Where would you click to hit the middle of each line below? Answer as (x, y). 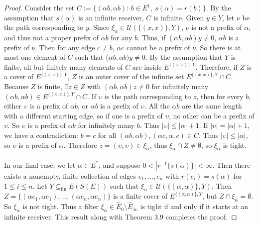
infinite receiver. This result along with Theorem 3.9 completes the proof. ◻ (121, 217)
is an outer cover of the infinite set (131, 76)
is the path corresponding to (148, 96)
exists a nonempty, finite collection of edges (70, 175)
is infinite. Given (179, 17)
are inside (147, 66)
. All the (157, 106)
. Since (99, 27)
